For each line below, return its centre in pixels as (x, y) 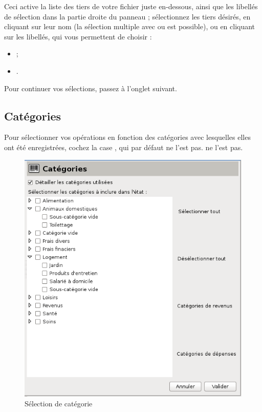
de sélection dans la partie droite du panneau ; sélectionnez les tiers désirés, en (127, 16)
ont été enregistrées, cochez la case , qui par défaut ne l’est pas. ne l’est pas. (124, 147)
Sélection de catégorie (59, 404)
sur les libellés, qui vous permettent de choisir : (78, 36)
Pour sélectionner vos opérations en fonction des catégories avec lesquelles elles (127, 137)
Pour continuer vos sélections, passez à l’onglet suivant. (91, 88)
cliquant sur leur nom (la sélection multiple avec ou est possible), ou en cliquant (130, 26)
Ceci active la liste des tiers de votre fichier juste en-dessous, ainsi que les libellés (131, 6)
